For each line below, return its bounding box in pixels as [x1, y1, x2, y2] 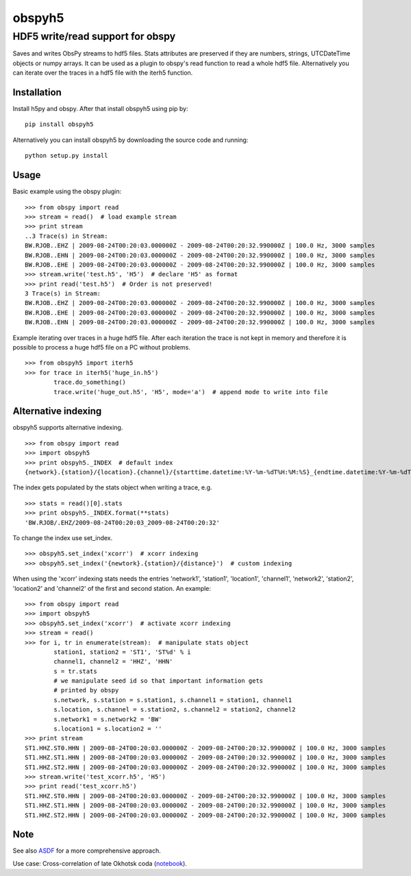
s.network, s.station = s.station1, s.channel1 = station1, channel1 [53, 696, 292, 704]
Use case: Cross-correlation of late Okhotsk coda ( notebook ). [12, 859, 188, 867]
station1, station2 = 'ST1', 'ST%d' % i [53, 648, 191, 656]
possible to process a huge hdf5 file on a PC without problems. [12, 343, 191, 352]
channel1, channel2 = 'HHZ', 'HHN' [53, 658, 173, 666]
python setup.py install [25, 151, 108, 160]
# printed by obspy [53, 686, 119, 694]
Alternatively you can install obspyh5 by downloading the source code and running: [12, 136, 249, 144]
